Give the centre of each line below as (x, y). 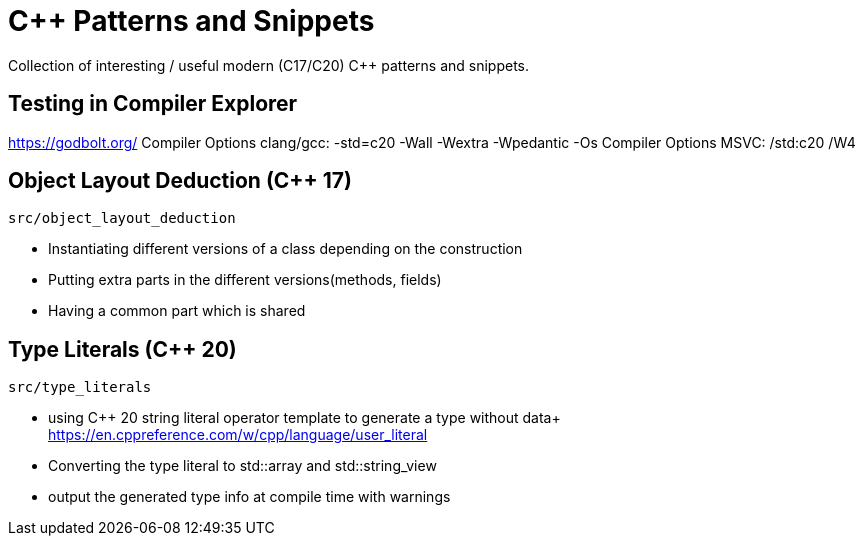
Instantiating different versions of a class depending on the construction (285, 249)
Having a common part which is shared (177, 311)
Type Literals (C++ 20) (122, 349)
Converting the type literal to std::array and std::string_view (242, 466)
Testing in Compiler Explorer (153, 104)
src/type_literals (80, 387)
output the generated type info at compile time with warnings (249, 497)
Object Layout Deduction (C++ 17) (180, 181)
